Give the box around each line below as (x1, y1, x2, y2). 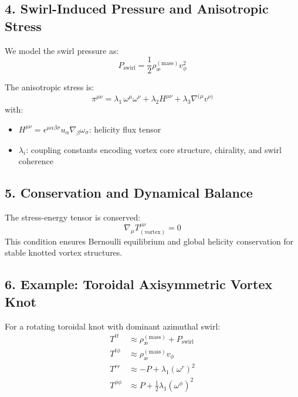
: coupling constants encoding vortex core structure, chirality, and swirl (26, 143, 282, 155)
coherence (18, 155, 53, 167)
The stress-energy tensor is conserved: (5, 211, 141, 223)
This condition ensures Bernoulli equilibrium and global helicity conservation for (5, 235, 294, 247)
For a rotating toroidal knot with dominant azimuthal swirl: (5, 320, 221, 332)
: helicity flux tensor (89, 123, 161, 135)
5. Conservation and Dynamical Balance (5, 184, 253, 202)
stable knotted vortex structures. (5, 246, 123, 259)
